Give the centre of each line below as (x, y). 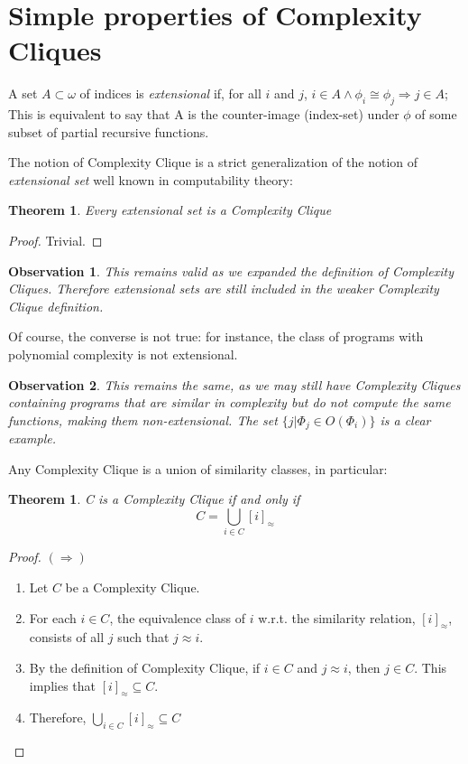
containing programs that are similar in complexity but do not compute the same (229, 402)
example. (32, 438)
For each (53, 617)
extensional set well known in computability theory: (151, 179)
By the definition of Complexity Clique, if (145, 667)
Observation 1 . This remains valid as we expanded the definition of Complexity (231, 270)
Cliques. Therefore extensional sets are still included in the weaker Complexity (224, 289)
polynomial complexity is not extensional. (123, 354)
